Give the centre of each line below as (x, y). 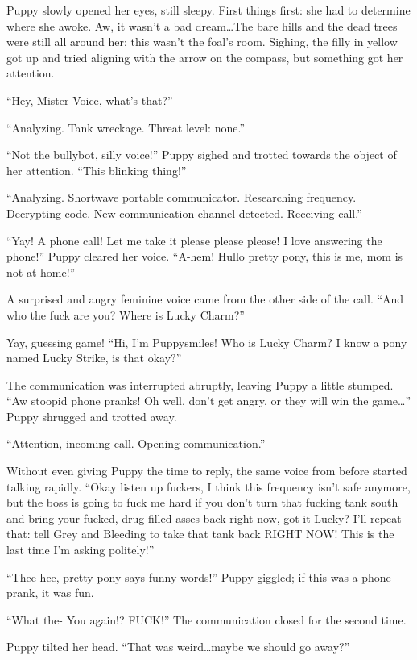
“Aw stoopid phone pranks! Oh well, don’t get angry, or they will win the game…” (209, 401)
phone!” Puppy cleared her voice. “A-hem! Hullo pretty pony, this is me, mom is (205, 256)
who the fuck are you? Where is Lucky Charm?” (126, 314)
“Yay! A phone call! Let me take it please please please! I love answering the (194, 240)
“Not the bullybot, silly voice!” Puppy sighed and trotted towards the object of (202, 155)
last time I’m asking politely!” (81, 550)
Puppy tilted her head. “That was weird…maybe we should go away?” (178, 647)
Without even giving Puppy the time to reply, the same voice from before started (207, 471)
